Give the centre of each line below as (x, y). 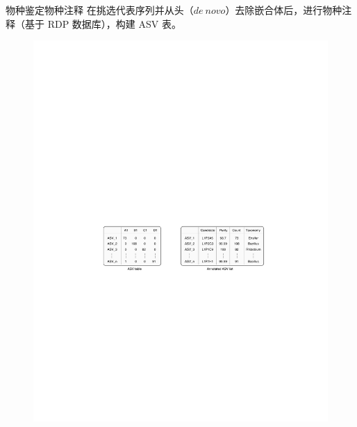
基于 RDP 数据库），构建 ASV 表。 (103, 23)
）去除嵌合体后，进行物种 (284, 10)
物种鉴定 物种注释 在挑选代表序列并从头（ (100, 10)
